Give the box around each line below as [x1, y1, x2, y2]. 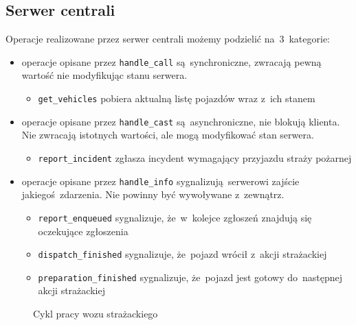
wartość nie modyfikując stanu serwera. [21, 68, 188, 82]
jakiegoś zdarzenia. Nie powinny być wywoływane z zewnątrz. [21, 187, 285, 202]
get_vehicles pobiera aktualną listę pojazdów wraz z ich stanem [38, 91, 315, 106]
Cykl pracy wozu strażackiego [33, 306, 158, 321]
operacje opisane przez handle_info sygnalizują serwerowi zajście [21, 173, 300, 188]
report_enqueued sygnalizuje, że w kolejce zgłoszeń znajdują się [38, 210, 312, 224]
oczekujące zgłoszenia [38, 224, 129, 238]
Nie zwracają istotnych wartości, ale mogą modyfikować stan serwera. [21, 128, 314, 142]
